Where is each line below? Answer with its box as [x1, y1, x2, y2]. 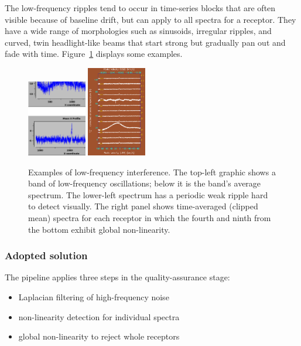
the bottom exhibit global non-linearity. [28, 223, 170, 235]
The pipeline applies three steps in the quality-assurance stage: [5, 271, 230, 283]
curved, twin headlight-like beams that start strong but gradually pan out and [5, 36, 286, 48]
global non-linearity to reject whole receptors [18, 330, 180, 342]
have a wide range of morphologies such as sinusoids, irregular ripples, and [5, 25, 272, 37]
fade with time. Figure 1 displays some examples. [5, 48, 183, 60]
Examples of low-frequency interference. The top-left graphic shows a [28, 165, 276, 178]
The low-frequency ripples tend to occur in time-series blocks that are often [5, 2, 276, 13]
